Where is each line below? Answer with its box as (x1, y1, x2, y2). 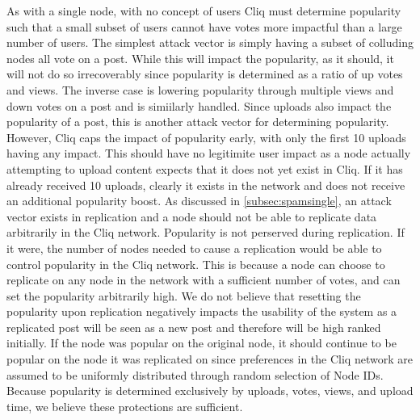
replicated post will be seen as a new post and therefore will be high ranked (6, 318, 381, 335)
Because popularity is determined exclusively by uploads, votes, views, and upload (6, 382, 414, 399)
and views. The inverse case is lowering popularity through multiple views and (6, 81, 394, 98)
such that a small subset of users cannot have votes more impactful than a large (6, 18, 402, 35)
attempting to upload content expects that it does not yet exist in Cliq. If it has (6, 160, 403, 177)
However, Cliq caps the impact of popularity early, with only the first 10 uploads (6, 128, 406, 145)
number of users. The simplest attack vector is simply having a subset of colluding (6, 34, 414, 51)
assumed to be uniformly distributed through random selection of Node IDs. (6, 366, 384, 383)
